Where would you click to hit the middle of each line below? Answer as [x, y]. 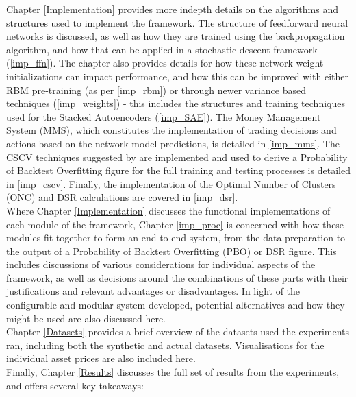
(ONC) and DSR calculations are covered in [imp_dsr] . [122, 197]
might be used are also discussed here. [86, 318]
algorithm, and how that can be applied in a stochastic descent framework [162, 49]
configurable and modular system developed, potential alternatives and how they [176, 305]
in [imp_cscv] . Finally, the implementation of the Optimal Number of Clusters [171, 183]
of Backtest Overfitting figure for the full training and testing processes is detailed [178, 170]
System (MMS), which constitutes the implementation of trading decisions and [171, 130]
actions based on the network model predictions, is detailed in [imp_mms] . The [173, 143]
